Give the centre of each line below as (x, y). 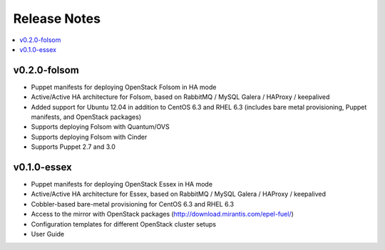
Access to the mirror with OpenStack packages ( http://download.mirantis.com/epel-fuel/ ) (162, 214)
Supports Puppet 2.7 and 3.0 (73, 147)
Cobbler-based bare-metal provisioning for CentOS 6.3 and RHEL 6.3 (133, 204)
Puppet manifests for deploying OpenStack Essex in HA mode (122, 184)
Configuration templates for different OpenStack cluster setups (124, 224)
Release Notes (57, 19)
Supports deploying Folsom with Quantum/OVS (101, 127)
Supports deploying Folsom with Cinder (89, 137)
